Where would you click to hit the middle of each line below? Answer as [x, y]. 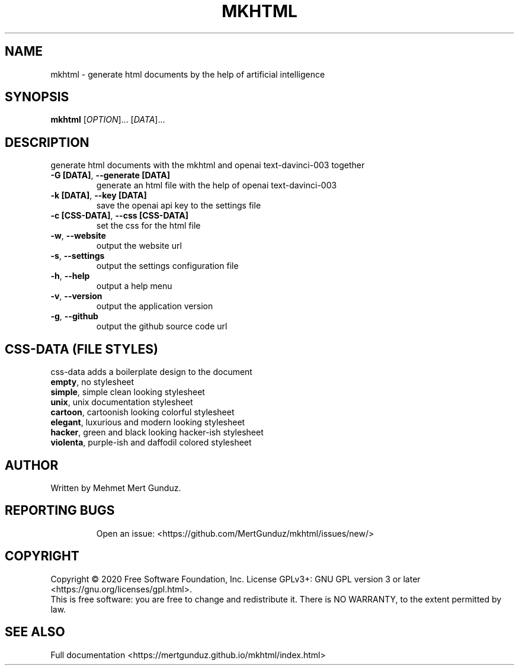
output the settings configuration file [167, 266]
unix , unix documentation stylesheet [122, 402]
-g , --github [74, 316]
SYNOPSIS [37, 97]
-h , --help [70, 276]
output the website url [139, 246]
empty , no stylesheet [92, 382]
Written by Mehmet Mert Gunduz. [116, 488]
